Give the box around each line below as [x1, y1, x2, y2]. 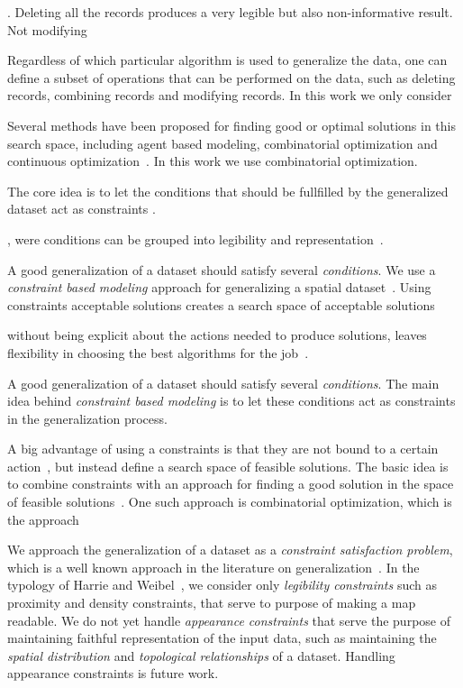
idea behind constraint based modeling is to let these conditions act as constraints [7, 391, 456, 410]
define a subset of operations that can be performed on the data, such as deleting [7, 68, 456, 87]
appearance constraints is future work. [7, 664, 219, 683]
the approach [7, 509, 79, 528]
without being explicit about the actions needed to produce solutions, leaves [7, 326, 427, 344]
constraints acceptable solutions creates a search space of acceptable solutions [7, 295, 435, 314]
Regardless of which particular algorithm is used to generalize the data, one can [7, 50, 448, 69]
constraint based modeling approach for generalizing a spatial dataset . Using [7, 278, 431, 297]
